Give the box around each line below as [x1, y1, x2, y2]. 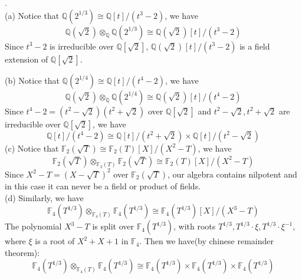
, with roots [173, 220, 216, 232]
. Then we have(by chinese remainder [139, 235, 274, 247]
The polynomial [5, 220, 62, 232]
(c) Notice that [5, 142, 59, 154]
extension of [5, 52, 48, 65]
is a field [239, 40, 270, 52]
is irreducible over [50, 40, 114, 52]
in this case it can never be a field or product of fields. [5, 179, 201, 192]
